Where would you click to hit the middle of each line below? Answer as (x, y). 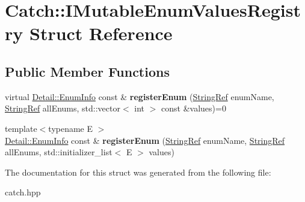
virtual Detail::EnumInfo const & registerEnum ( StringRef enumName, (140, 96)
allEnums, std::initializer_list (59, 152)
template (21, 128)
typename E (71, 128)
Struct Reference (101, 33)
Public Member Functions (87, 71)
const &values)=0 (194, 108)
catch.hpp (23, 192)
